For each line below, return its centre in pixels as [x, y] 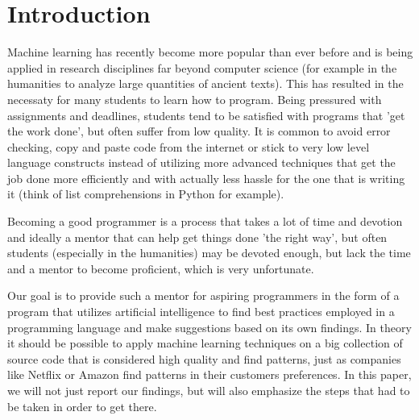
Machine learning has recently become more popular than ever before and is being [210, 52]
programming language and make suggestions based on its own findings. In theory [209, 327]
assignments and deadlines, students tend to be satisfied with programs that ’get [206, 115]
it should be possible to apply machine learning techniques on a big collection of [205, 343]
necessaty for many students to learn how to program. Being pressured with [195, 99]
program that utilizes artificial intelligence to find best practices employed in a [201, 312]
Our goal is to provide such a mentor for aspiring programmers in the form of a [203, 295]
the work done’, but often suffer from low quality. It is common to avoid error [199, 131]
